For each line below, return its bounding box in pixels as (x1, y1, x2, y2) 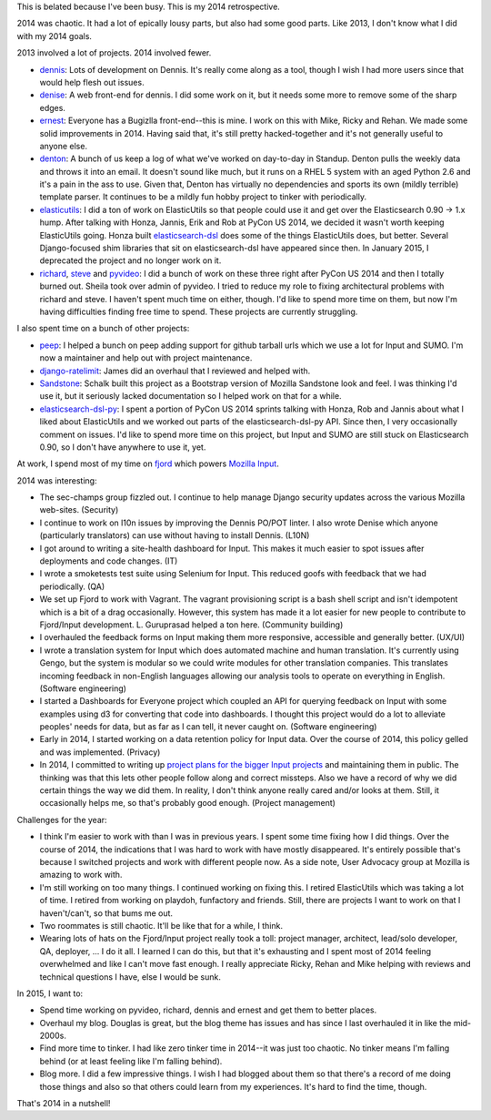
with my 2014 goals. (16, 30, 93, 41)
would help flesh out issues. (39, 76, 145, 87)
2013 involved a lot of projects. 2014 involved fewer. (16, 47, 212, 58)
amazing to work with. (39, 870, 123, 881)
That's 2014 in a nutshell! (16, 1098, 111, 1109)
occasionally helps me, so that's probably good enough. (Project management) (39, 798, 336, 809)
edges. (39, 102, 65, 113)
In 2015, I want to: (16, 988, 84, 999)
